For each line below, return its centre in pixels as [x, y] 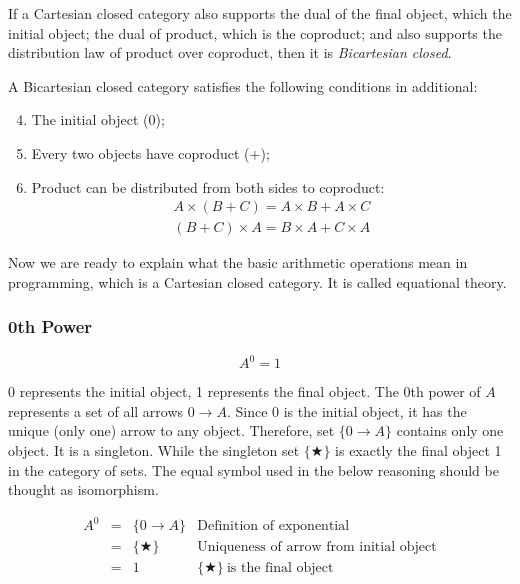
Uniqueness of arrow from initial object [317, 547]
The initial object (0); [98, 119]
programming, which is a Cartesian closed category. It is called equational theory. [257, 281]
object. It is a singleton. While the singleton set [154, 449]
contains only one [450, 430]
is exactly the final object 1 [418, 449]
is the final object [280, 568]
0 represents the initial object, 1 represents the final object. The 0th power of [244, 391]
